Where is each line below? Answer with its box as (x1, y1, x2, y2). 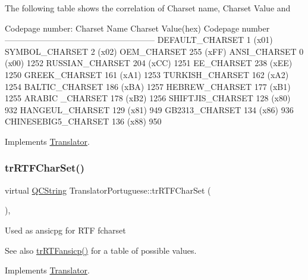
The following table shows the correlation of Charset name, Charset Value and (5, 2, 291, 14)
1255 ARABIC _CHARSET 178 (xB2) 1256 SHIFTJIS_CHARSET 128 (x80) (5, 92, 291, 104)
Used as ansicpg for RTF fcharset (5, 223, 126, 236)
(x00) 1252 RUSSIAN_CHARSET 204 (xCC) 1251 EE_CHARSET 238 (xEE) (5, 57, 293, 69)
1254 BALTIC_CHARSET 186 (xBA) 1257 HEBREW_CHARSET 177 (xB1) (5, 80, 291, 92)
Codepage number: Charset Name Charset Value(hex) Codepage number (5, 21, 270, 34)
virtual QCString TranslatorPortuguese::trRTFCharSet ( (5, 183, 211, 196)
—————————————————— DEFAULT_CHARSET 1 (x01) (5, 33, 273, 46)
